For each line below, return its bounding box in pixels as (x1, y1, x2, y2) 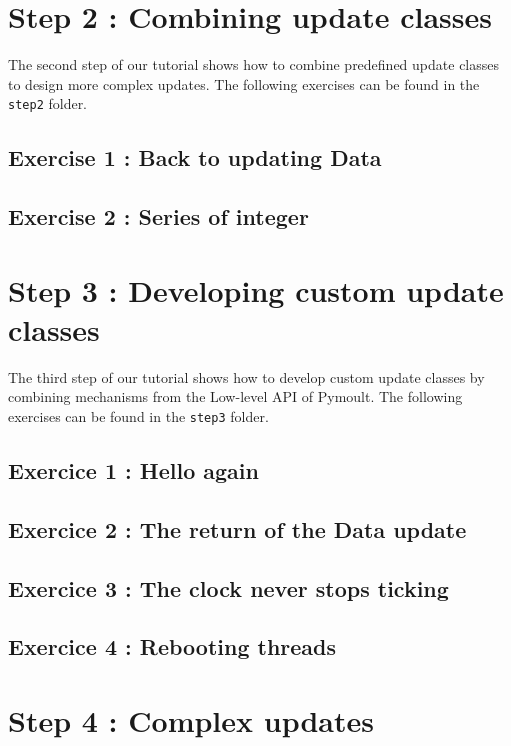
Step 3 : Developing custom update (8, 269, 504, 310)
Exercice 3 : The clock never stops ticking (8, 572, 449, 603)
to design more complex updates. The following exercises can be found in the (8, 73, 480, 94)
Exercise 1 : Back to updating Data (8, 142, 382, 173)
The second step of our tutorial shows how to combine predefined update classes (8, 54, 500, 75)
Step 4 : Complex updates (8, 700, 374, 740)
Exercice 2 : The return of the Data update (8, 513, 467, 544)
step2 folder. (8, 93, 88, 114)
